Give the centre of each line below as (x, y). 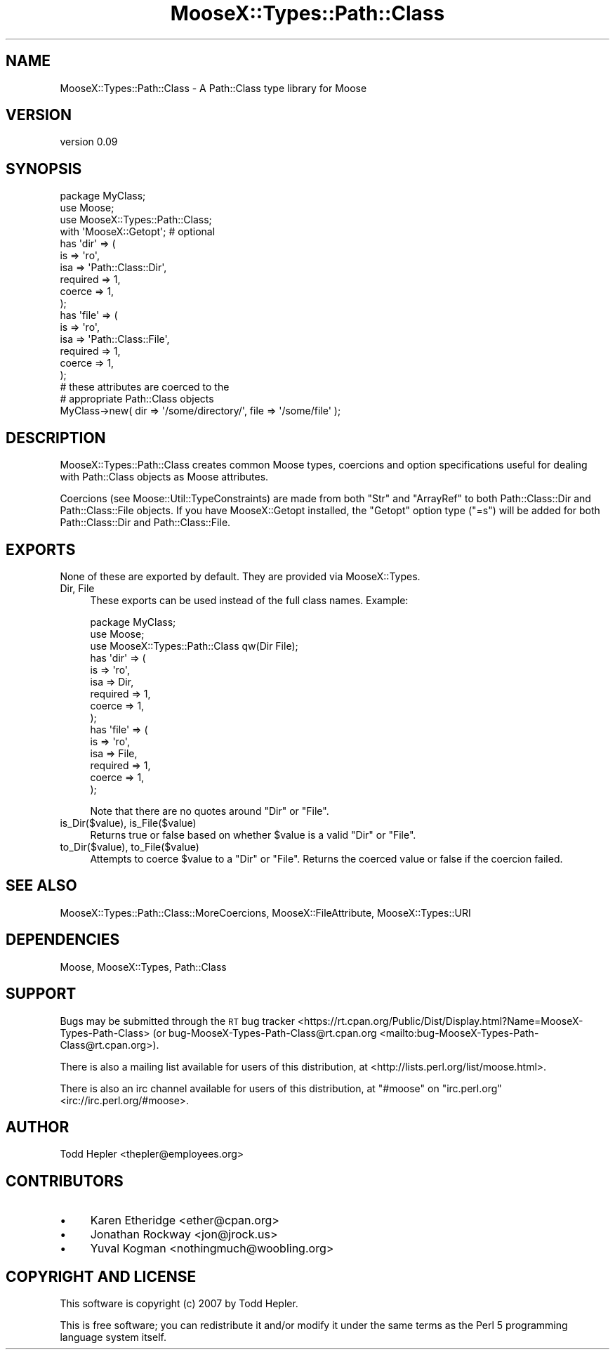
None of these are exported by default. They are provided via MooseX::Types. (240, 576)
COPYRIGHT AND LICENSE (101, 1276)
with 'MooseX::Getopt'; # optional (138, 232)
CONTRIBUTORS (65, 1181)
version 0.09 (89, 142)
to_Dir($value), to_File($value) (130, 846)
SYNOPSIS (44, 169)
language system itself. (113, 1337)
